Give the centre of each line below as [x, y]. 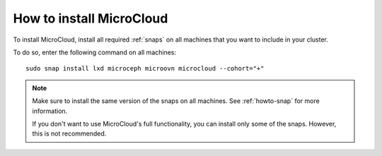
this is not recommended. [69, 133]
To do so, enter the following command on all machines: [95, 52]
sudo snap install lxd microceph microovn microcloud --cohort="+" [145, 68]
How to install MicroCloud [91, 18]
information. [50, 111]
